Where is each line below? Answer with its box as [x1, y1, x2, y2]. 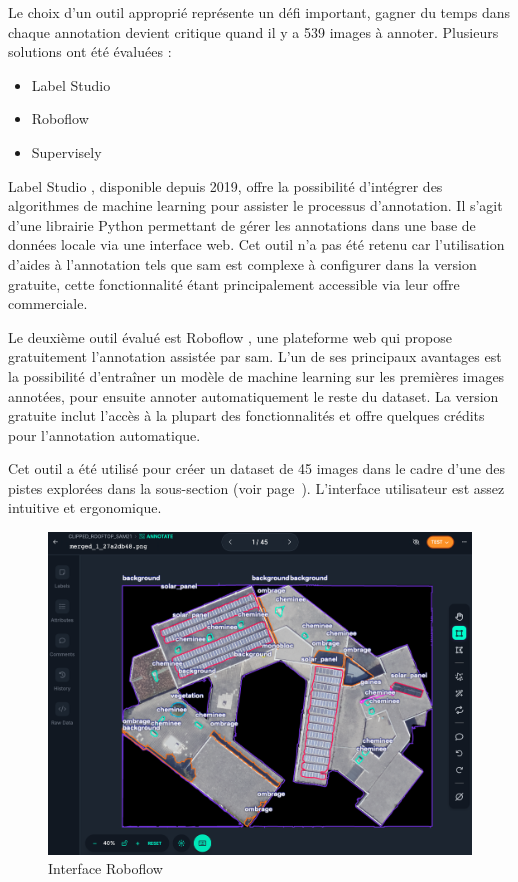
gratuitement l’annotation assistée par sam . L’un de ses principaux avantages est [8, 346, 502, 367]
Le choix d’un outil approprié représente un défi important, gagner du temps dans [8, 2, 510, 22]
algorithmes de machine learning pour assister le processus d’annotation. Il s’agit [8, 195, 503, 216]
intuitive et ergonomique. [8, 497, 162, 518]
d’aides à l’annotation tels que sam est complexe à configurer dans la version [8, 253, 477, 274]
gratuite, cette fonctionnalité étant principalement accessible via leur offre [8, 273, 460, 294]
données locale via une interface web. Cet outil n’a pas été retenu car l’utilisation [8, 234, 505, 255]
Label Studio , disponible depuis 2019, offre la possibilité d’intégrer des [8, 175, 443, 196]
